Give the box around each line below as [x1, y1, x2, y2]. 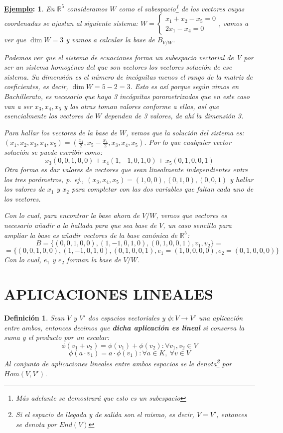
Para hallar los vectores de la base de [4, 127, 117, 137]
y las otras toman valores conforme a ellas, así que [64, 101, 219, 111]
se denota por [15, 419, 57, 429]
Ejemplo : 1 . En [4, 3, 55, 13]
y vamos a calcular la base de [66, 34, 155, 45]
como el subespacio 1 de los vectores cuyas [119, 2, 245, 13]
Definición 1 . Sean [4, 312, 65, 323]
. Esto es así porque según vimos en [130, 81, 239, 92]
